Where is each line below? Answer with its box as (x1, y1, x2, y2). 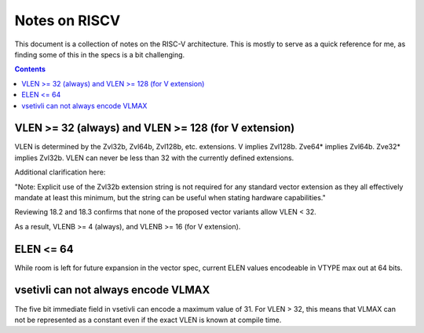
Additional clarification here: (14, 167, 106, 177)
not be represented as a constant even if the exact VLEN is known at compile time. (14, 315, 282, 324)
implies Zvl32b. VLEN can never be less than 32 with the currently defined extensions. (14, 153, 294, 163)
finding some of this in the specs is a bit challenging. (14, 49, 185, 59)
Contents (14, 64, 46, 74)
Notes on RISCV (14, 12, 121, 29)
